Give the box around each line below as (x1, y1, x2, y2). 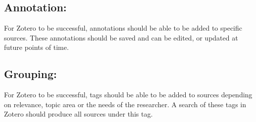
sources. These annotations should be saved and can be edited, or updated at (4, 32, 238, 42)
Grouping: (4, 66, 57, 81)
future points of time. (4, 42, 69, 52)
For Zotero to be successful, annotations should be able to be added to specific (4, 23, 243, 33)
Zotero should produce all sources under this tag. (4, 109, 153, 119)
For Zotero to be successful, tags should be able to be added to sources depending (4, 89, 253, 100)
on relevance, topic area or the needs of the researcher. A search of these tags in (4, 99, 247, 109)
